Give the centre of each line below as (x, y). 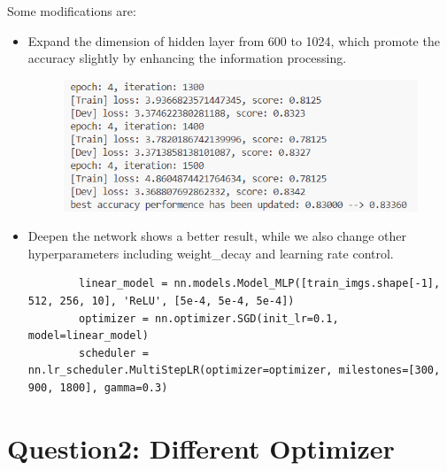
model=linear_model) (88, 336)
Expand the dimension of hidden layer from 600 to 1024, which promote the (234, 40)
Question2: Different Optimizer (201, 448)
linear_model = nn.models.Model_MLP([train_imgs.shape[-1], (260, 284)
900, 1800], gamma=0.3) (98, 387)
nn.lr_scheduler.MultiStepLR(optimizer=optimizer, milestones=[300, (234, 371)
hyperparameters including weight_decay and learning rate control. (211, 253)
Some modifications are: (72, 11)
